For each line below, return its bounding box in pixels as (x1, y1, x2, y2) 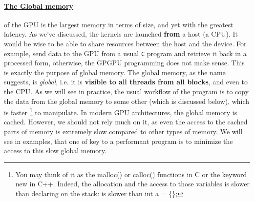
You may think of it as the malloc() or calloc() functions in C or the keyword (15, 169, 247, 179)
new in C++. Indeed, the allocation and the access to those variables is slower (15, 179, 250, 189)
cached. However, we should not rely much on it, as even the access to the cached (4, 117, 248, 127)
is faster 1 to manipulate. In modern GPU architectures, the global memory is (4, 106, 237, 117)
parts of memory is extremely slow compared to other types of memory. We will (4, 126, 243, 137)
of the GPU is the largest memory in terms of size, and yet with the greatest (4, 19, 233, 29)
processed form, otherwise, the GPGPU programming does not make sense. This (4, 58, 245, 68)
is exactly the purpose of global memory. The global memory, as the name (4, 67, 226, 77)
